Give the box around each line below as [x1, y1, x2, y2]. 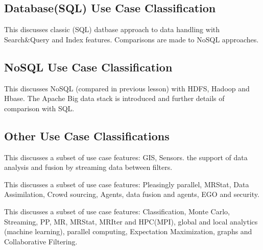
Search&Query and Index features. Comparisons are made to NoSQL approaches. [4, 34, 259, 44]
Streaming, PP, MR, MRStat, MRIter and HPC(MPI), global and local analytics [4, 216, 258, 227]
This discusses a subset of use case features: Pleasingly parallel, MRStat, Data [4, 179, 249, 189]
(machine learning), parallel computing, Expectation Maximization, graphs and [4, 226, 252, 237]
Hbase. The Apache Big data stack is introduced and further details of [4, 93, 225, 104]
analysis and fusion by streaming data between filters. [4, 162, 173, 172]
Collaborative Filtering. [4, 236, 78, 246]
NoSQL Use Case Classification [4, 59, 173, 74]
